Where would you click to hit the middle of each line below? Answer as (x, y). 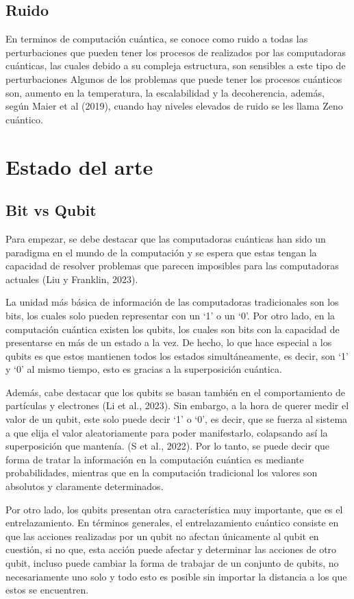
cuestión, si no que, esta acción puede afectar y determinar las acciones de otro (171, 549)
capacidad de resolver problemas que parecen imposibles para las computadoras (172, 266)
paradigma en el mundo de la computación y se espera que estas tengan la (161, 252)
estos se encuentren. (47, 590)
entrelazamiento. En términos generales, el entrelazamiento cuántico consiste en (172, 523)
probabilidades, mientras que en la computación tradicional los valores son (162, 473)
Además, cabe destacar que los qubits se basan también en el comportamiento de (175, 392)
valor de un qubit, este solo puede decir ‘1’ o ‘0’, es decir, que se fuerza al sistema (177, 419)
